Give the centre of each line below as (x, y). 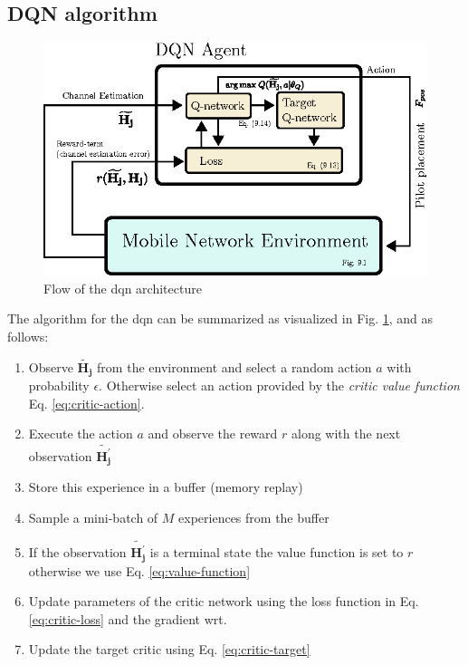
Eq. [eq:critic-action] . (86, 403)
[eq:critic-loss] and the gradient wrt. (128, 618)
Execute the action (81, 434)
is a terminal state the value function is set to (277, 552)
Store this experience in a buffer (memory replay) (166, 487)
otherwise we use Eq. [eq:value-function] (139, 570)
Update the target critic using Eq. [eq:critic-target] (169, 649)
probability (59, 386)
